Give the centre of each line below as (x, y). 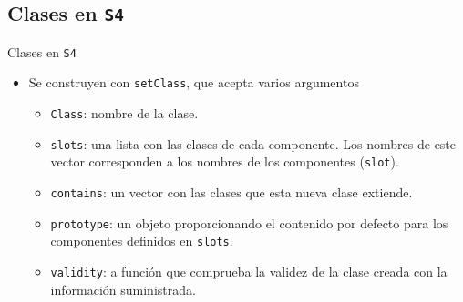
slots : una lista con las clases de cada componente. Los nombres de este (253, 143)
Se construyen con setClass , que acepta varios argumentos (194, 82)
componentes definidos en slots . (142, 241)
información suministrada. (123, 289)
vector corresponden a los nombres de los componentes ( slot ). (225, 161)
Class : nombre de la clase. (124, 113)
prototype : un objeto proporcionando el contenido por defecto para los (249, 222)
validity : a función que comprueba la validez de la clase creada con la (249, 272)
